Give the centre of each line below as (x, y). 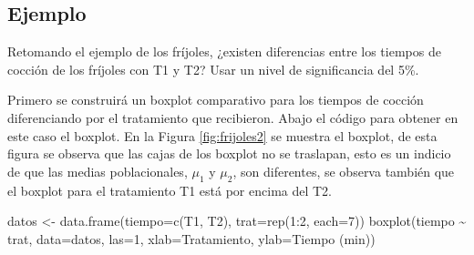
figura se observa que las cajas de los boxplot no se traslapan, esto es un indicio (229, 153)
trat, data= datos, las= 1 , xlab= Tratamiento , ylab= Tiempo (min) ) (191, 238)
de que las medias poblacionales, (98, 171)
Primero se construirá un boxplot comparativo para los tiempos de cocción (216, 100)
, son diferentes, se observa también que (344, 171)
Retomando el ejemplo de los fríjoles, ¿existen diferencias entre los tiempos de (224, 51)
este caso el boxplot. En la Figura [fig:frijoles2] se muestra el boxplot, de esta (222, 135)
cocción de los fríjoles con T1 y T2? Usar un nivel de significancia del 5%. (213, 69)
